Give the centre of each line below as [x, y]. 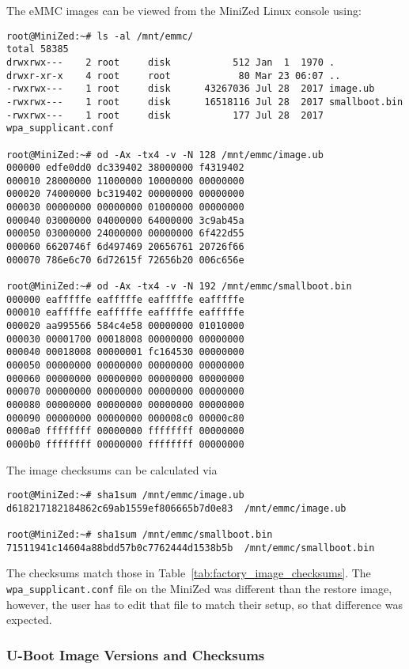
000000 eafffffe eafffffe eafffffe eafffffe [125, 299]
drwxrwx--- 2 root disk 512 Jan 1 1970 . [171, 62]
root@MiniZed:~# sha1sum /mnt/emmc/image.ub [125, 495]
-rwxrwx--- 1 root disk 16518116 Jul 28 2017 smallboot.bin [205, 102]
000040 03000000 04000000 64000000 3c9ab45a [125, 220]
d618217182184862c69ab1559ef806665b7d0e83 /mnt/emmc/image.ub [176, 508]
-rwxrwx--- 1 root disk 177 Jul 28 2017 [165, 115]
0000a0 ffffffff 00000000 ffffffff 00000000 [125, 431]
